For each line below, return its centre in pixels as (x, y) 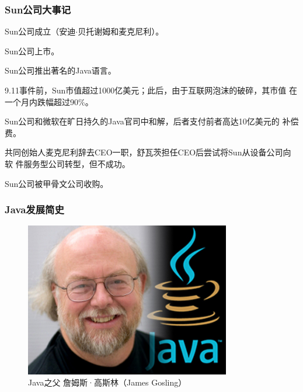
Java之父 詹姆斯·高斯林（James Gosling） (107, 382)
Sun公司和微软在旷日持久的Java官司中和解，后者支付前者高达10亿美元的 (142, 121)
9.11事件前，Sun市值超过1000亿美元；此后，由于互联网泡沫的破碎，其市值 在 (151, 90)
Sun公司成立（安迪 (40, 31)
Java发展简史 (34, 209)
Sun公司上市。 (32, 51)
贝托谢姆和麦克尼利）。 (121, 31)
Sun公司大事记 (38, 9)
